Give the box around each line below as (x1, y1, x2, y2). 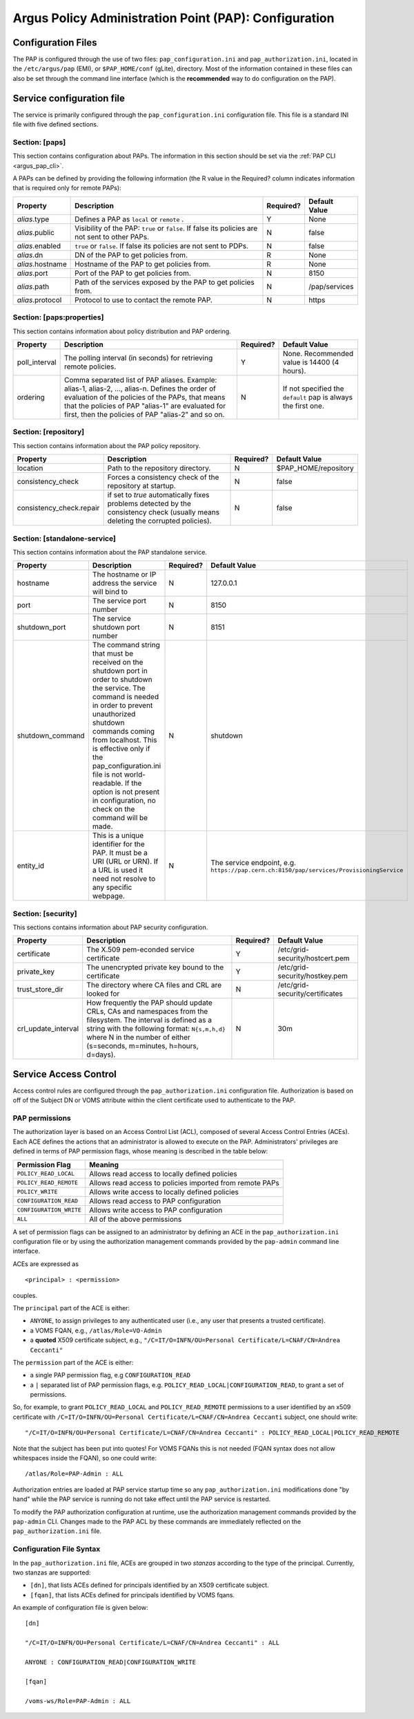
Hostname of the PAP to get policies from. (75, 259, 211, 269)
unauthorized (92, 709, 136, 719)
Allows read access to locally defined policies (88, 1169, 237, 1178)
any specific (92, 882, 132, 892)
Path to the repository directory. (107, 463, 211, 473)
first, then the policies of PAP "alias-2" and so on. (63, 409, 225, 419)
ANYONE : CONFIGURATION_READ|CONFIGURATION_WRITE (25, 1658, 197, 1666)
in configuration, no (92, 796, 156, 806)
